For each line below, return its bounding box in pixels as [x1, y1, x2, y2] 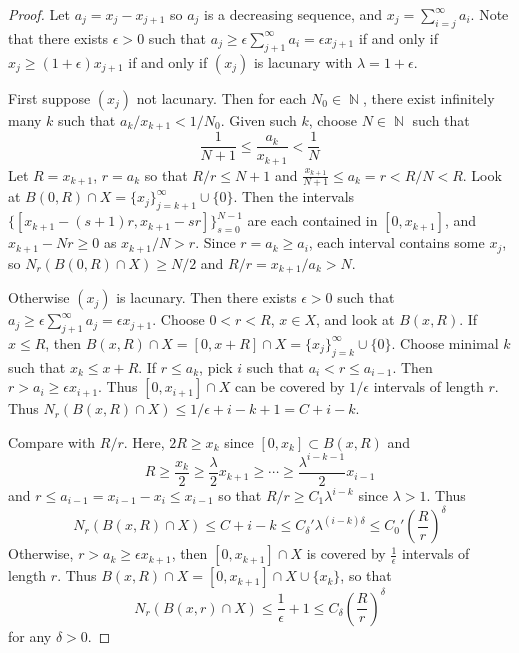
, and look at [316, 309, 395, 330]
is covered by [306, 543, 386, 564]
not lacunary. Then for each [136, 87, 307, 108]
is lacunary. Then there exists [116, 287, 297, 308]
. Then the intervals [233, 186, 355, 207]
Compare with [8, 431, 96, 452]
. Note [470, 4, 509, 24]
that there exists [8, 27, 109, 48]
